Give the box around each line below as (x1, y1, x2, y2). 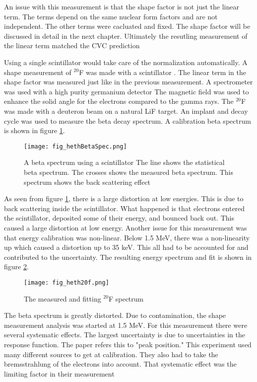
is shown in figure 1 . (4, 125, 65, 136)
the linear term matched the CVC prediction (4, 40, 140, 51)
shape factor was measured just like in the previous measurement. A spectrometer (4, 76, 253, 87)
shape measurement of (4, 67, 71, 77)
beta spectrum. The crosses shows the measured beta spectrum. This (24, 166, 233, 177)
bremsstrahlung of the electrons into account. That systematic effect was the (4, 359, 237, 369)
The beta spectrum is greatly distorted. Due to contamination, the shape (4, 310, 226, 320)
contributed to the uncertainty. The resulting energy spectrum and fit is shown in (4, 251, 252, 262)
